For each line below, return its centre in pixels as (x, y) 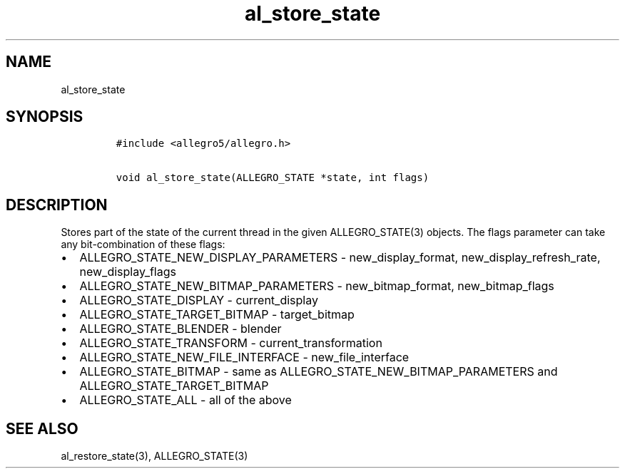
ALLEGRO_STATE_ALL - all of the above (186, 400)
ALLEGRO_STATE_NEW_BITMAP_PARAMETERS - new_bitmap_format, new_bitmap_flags (317, 286)
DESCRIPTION (57, 205)
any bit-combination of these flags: (143, 244)
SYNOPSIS (45, 117)
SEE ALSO (42, 428)
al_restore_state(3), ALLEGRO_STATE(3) (154, 456)
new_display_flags (128, 272)
